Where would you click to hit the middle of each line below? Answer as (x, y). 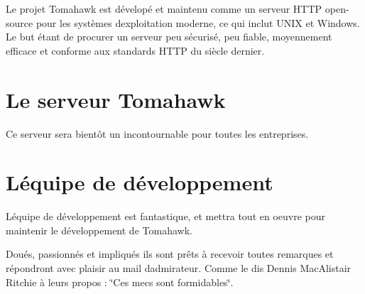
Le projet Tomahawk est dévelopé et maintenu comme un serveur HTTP (164, 9)
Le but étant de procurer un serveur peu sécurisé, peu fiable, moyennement (169, 37)
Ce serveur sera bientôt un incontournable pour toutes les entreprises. (157, 133)
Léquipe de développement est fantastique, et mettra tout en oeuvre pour (166, 216)
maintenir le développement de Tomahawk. (99, 230)
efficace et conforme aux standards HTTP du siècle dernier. (135, 50)
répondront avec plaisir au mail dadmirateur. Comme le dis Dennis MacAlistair (179, 268)
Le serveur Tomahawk (116, 99)
